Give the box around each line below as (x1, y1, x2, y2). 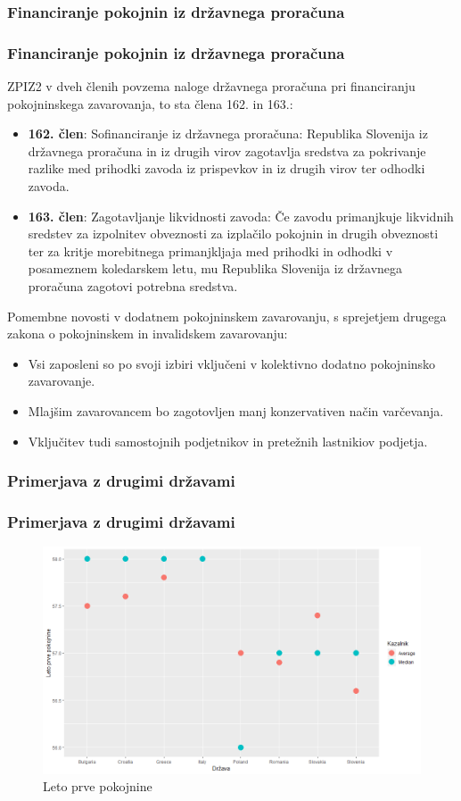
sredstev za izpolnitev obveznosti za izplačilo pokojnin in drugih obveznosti (28, 224, 439, 243)
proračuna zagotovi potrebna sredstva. (28, 277, 238, 295)
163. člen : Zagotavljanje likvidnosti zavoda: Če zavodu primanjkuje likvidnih (28, 206, 454, 225)
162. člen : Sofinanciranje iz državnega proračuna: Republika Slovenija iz (28, 124, 428, 143)
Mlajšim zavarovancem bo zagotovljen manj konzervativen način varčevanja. (28, 401, 444, 420)
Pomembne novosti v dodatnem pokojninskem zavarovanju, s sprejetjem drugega (7, 306, 447, 325)
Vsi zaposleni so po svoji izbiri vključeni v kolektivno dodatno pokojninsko (28, 354, 436, 372)
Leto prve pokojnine (43, 777, 152, 796)
